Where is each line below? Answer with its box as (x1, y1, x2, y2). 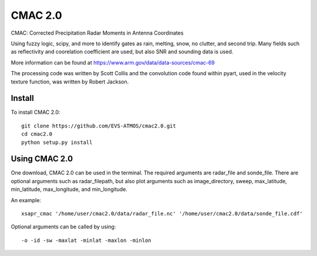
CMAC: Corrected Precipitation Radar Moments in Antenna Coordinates (11, 29, 184, 36)
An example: (11, 197, 41, 204)
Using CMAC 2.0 (11, 154, 73, 164)
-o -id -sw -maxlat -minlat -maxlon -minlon (21, 237, 152, 244)
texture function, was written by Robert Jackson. (11, 78, 129, 85)
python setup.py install (21, 139, 93, 146)
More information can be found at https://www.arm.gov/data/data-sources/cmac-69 (11, 59, 215, 66)
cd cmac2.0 (21, 131, 53, 137)
